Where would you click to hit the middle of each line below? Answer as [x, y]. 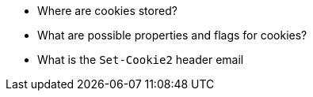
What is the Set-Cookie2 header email [141, 60]
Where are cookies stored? [107, 11]
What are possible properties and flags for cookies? [172, 35]
